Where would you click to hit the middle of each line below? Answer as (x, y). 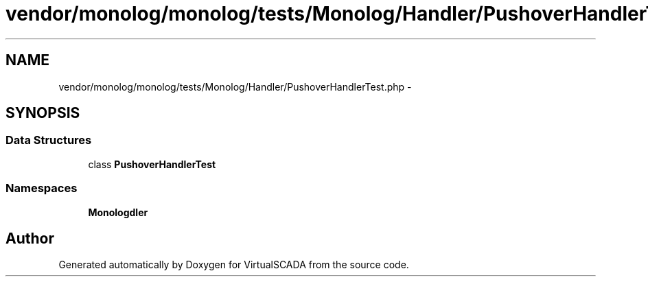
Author (30, 238)
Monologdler (118, 212)
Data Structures (49, 140)
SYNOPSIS (43, 113)
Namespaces (42, 188)
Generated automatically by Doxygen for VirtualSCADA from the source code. (234, 265)
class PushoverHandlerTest (152, 164)
